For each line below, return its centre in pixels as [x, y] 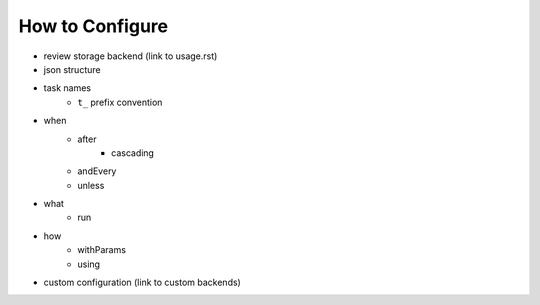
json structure [72, 69]
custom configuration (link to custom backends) [142, 282]
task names [67, 88]
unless [91, 185]
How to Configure [93, 26]
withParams [102, 250]
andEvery [97, 171]
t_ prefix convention [120, 102]
